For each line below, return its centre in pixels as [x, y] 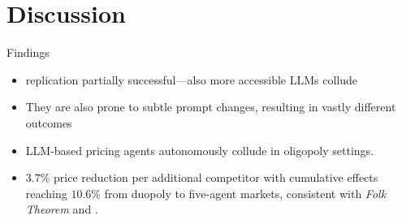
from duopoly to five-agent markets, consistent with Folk [245, 193]
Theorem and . [62, 209]
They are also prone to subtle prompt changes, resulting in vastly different [211, 107]
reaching [46, 193]
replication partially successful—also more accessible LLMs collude [191, 79]
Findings [28, 52]
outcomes [49, 122]
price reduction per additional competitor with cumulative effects [216, 177]
